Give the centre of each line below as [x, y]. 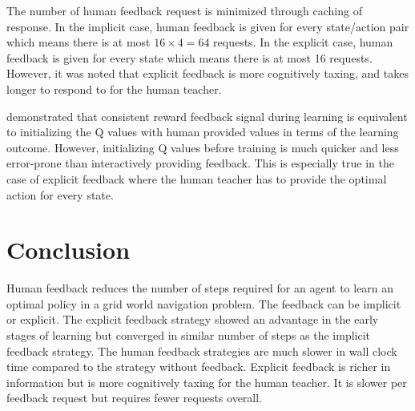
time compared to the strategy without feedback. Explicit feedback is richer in [199, 367]
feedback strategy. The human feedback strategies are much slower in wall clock [202, 351]
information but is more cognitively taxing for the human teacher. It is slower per [207, 382]
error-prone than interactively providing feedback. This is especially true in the [200, 163]
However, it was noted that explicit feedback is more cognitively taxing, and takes [207, 73]
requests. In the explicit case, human [303, 42]
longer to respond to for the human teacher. [114, 89]
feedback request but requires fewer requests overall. [135, 398]
